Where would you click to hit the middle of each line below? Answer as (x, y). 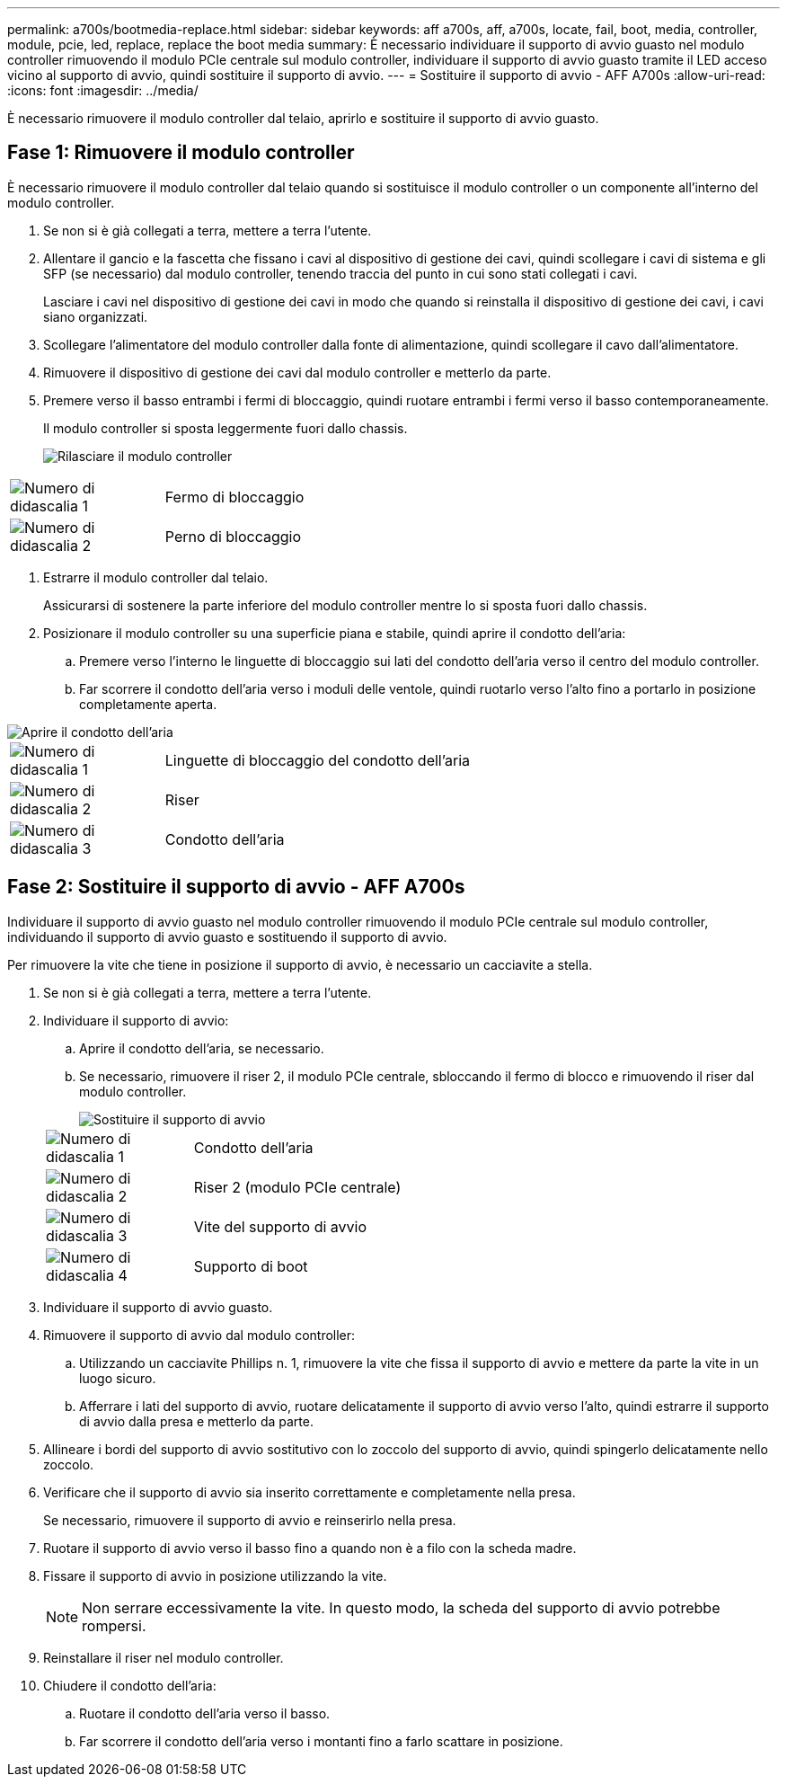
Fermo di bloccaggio (234, 497)
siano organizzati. (96, 316)
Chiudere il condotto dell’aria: (130, 1685)
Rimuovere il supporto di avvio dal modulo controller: (199, 1335)
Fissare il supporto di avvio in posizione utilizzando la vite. (215, 1575)
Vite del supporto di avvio (280, 1226)
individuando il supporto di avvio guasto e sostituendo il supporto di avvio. (227, 936)
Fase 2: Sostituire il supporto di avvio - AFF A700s (236, 887)
